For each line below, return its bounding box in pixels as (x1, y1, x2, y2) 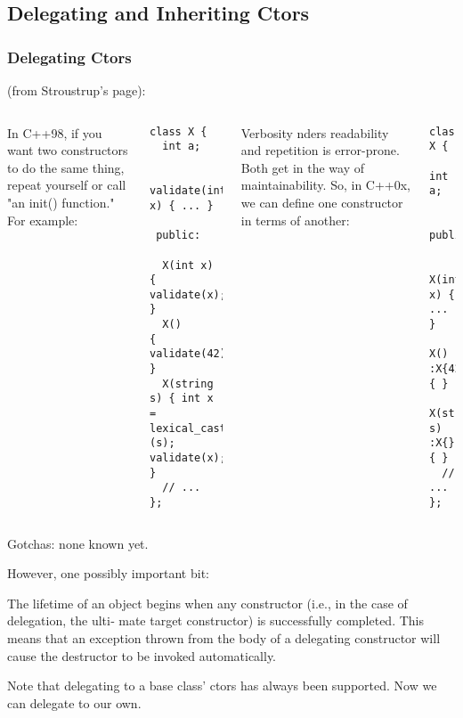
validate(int (149, 184, 226, 198)
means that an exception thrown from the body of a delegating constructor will (7, 629, 441, 648)
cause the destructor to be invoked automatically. (7, 646, 277, 665)
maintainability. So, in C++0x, (240, 175, 410, 194)
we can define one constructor (240, 192, 403, 211)
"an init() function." (7, 192, 115, 211)
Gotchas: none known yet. (7, 534, 149, 552)
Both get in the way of (240, 158, 365, 176)
